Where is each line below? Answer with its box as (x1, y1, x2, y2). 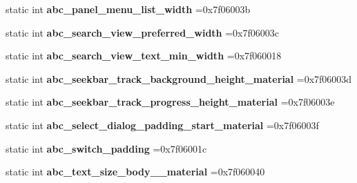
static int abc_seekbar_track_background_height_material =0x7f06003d (6, 71, 352, 86)
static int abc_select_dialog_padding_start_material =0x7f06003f (6, 117, 319, 132)
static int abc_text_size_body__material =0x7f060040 (6, 164, 265, 179)
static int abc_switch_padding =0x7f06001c (6, 141, 207, 155)
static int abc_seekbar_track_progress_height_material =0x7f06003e (6, 95, 335, 109)
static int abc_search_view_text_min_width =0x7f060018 (6, 48, 282, 63)
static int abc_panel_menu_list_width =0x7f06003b (6, 2, 251, 16)
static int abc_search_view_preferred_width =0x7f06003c (6, 25, 279, 39)
